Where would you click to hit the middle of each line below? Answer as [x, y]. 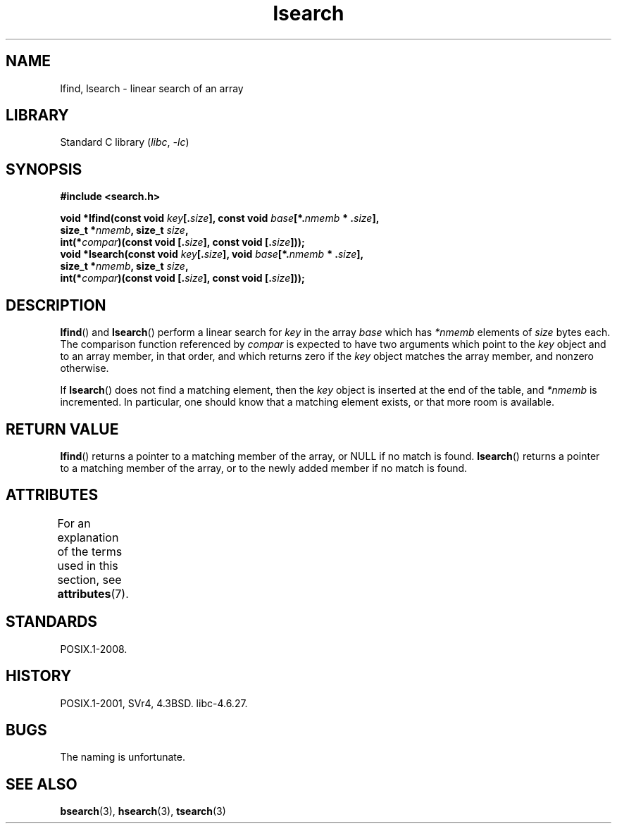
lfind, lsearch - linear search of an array [152, 88]
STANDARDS [52, 622]
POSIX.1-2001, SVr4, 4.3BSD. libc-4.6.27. [154, 703]
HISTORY [39, 676]
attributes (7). [93, 593]
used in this [88, 565]
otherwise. [85, 368]
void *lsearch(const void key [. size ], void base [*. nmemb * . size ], [212, 254]
